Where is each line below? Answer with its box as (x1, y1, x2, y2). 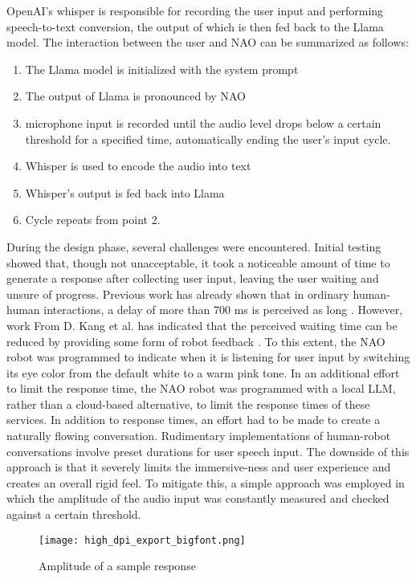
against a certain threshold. (6, 506, 141, 523)
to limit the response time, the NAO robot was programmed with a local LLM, (6, 380, 396, 397)
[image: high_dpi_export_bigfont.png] (39, 534, 246, 546)
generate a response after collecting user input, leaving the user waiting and (6, 270, 379, 287)
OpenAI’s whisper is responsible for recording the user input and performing (6, 2, 384, 18)
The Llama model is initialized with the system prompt (25, 60, 299, 77)
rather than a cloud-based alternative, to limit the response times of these (6, 395, 370, 412)
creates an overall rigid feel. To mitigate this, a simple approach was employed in (6, 474, 405, 491)
